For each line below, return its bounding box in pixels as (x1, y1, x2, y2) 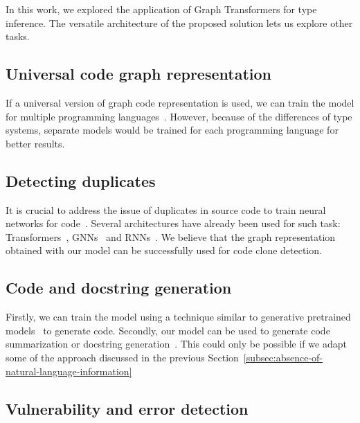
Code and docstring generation (6, 277, 232, 298)
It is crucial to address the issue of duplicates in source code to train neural (6, 202, 326, 217)
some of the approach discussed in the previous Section (6, 350, 239, 364)
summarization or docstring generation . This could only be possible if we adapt (6, 336, 347, 351)
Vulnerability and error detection (6, 397, 249, 419)
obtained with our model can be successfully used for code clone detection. (6, 243, 322, 258)
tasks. (6, 29, 30, 44)
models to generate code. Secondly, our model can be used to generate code (6, 323, 330, 337)
